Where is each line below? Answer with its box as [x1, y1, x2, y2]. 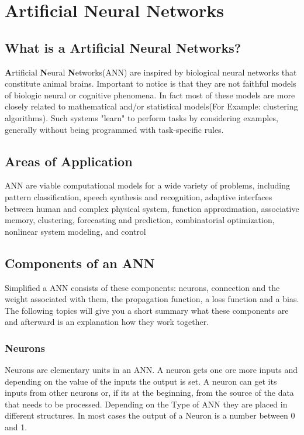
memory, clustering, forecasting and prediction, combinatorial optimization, [5, 214, 275, 226]
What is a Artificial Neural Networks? [5, 38, 241, 56]
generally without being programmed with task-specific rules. [5, 123, 224, 135]
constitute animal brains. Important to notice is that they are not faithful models [5, 77, 296, 90]
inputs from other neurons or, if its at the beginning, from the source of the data [5, 386, 294, 399]
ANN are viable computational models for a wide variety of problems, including [5, 179, 290, 191]
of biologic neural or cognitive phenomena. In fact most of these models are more [5, 88, 295, 101]
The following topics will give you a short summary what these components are [5, 304, 289, 316]
